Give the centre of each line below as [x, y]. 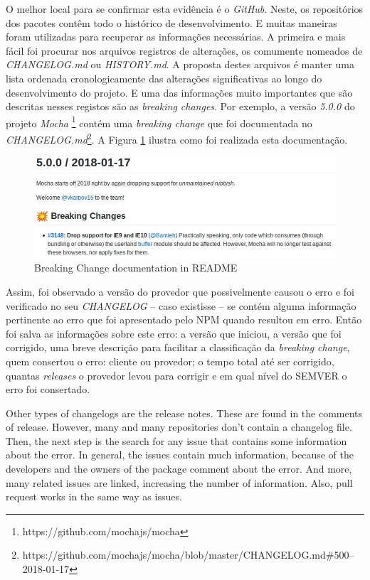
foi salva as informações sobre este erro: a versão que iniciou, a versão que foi [174, 333]
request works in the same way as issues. [94, 496]
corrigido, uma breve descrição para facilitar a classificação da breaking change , [178, 347]
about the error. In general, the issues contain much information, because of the [180, 455]
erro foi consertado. [48, 389]
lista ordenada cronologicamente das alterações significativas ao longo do [164, 78]
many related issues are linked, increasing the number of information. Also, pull [179, 482]
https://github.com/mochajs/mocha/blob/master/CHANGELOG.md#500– [188, 555]
